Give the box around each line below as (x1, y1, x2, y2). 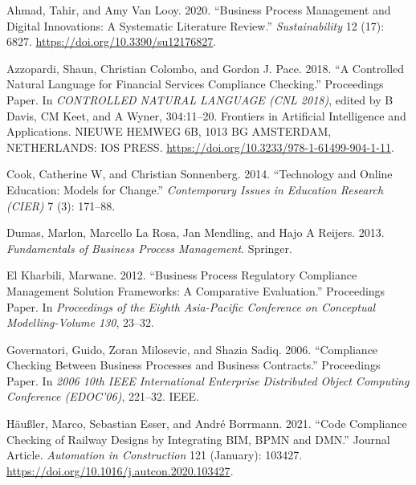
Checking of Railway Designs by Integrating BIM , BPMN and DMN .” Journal (6, 430, 390, 447)
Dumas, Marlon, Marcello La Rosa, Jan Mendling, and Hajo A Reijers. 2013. (6, 224, 385, 241)
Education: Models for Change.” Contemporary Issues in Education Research (6, 181, 384, 198)
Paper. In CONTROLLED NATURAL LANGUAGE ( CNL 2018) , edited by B (6, 91, 394, 108)
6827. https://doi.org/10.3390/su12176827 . (6, 33, 217, 50)
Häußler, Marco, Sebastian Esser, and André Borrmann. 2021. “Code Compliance (6, 415, 407, 432)
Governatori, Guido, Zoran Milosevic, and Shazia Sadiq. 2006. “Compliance (6, 340, 378, 357)
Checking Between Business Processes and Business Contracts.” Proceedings (6, 357, 381, 373)
